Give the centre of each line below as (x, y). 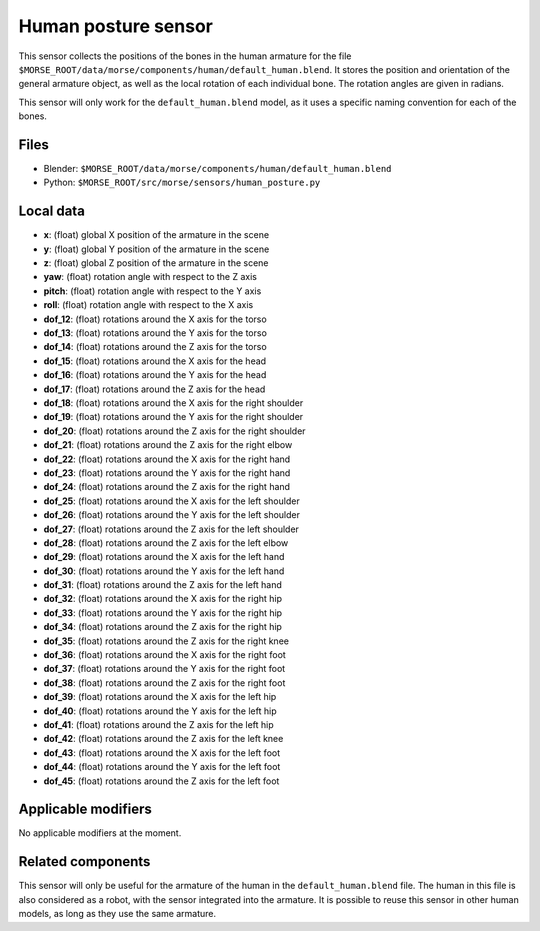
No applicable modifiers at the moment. (100, 833)
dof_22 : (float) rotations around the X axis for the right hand (167, 459)
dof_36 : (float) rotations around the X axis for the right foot (165, 655)
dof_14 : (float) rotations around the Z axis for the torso (155, 347)
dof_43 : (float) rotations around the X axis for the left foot (162, 752)
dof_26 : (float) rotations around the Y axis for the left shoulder (171, 515)
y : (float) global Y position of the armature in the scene (156, 249)
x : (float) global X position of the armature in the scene (156, 235)
